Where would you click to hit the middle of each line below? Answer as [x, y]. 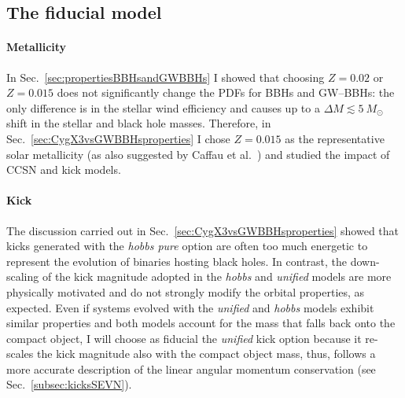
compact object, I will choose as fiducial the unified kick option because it [184, 338]
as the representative [335, 138]
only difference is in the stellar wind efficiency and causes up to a [163, 107]
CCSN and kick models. [64, 170]
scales [20, 354]
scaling [23, 276]
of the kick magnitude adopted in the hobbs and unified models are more [217, 276]
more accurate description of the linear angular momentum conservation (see [191, 369]
